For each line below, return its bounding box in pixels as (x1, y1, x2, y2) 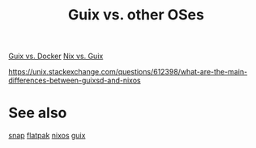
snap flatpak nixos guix (8, 131, 86, 141)
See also (8, 104, 67, 122)
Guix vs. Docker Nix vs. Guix (8, 51, 104, 61)
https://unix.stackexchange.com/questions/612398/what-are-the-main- (8, 67, 248, 77)
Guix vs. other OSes (67, 6, 205, 24)
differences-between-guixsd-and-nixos (8, 75, 141, 86)
